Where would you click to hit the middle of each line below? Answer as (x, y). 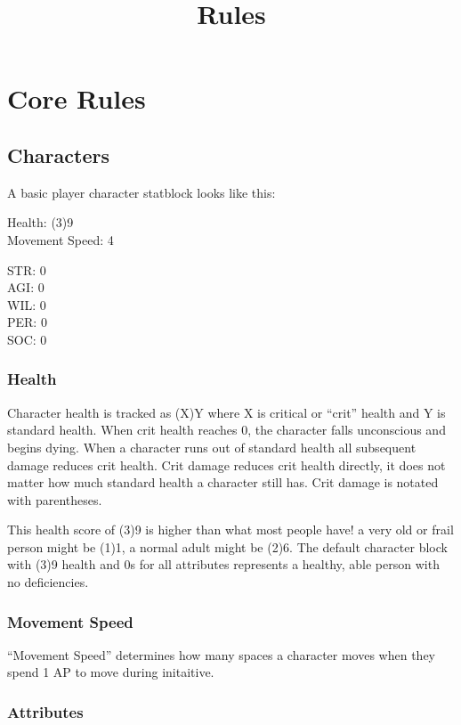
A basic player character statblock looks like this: (142, 192)
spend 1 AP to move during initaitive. (111, 672)
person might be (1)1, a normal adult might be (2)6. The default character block (227, 546)
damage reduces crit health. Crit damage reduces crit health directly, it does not (226, 464)
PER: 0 (27, 322)
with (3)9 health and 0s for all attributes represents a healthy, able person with (223, 564)
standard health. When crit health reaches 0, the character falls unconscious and (226, 430)
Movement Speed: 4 (61, 239)
